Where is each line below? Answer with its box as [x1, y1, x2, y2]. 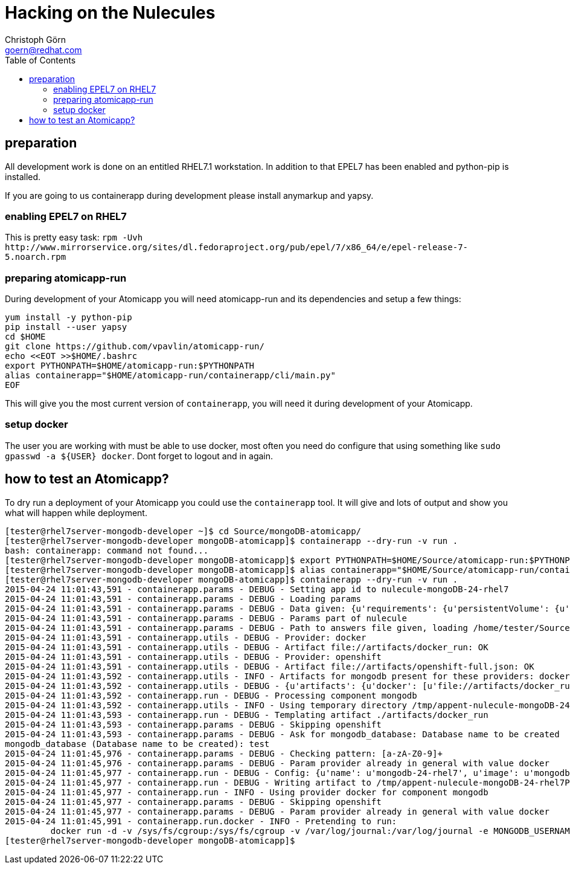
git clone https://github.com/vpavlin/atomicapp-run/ [5, 341, 264, 352]
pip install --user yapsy [5, 322, 127, 332]
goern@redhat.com [5, 44, 82, 55]
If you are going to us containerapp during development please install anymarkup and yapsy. [5, 190, 374, 201]
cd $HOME [5, 332, 46, 342]
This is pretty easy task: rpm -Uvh [5, 232, 143, 243]
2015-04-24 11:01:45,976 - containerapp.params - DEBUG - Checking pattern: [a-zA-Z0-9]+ [5, 748, 443, 758]
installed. [5, 171, 41, 182]
